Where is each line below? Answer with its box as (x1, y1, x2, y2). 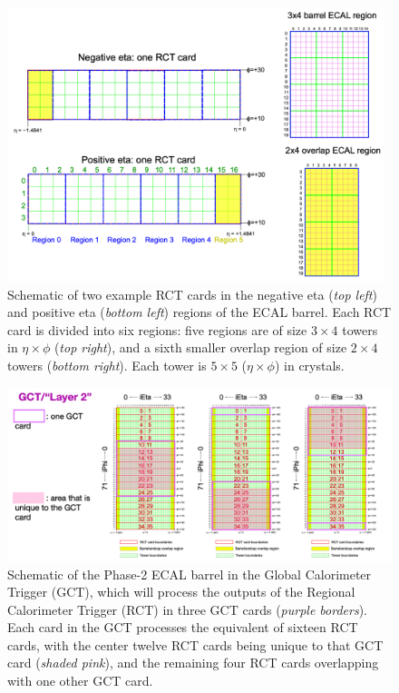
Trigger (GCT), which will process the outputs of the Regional (7, 582, 355, 601)
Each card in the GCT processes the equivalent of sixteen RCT (7, 618, 358, 637)
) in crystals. (274, 356, 345, 375)
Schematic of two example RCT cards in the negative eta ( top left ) (7, 284, 377, 303)
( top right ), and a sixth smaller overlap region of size (54, 338, 347, 357)
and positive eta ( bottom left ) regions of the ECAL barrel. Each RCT (7, 302, 392, 322)
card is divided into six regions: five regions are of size (7, 320, 307, 339)
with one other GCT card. (7, 671, 153, 690)
